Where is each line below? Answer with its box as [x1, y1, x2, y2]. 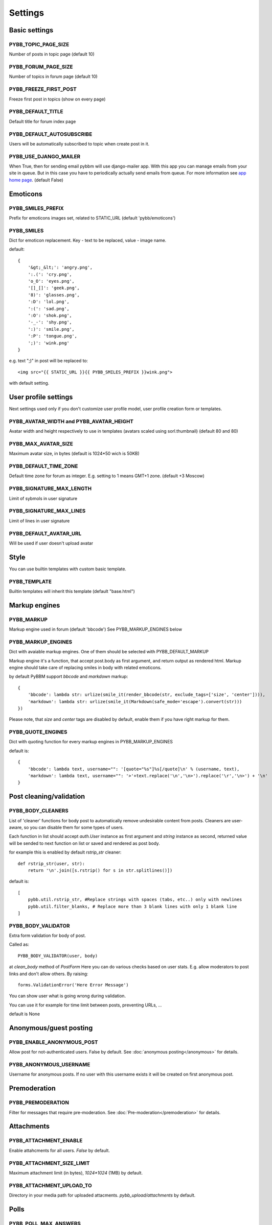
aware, [9, 824, 23, 830]
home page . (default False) [9, 177, 64, 183]
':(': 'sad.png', [27, 306, 69, 311]
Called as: [9, 941, 29, 948]
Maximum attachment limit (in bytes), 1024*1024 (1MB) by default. [9, 1170, 143, 1176]
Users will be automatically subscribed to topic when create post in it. [9, 141, 150, 147]
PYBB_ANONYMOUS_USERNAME [9, 1061, 91, 1068]
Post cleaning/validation [9, 792, 85, 801]
